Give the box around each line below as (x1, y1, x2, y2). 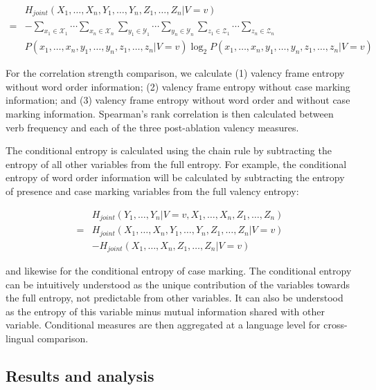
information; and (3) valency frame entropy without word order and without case (6, 93, 350, 107)
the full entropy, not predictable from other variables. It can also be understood (6, 290, 343, 305)
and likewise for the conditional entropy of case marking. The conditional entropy (6, 263, 352, 278)
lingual (6, 331, 35, 346)
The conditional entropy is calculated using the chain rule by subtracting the (6, 143, 332, 158)
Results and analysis (6, 365, 154, 387)
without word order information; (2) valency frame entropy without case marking (6, 79, 350, 93)
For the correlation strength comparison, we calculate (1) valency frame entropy (6, 66, 345, 80)
